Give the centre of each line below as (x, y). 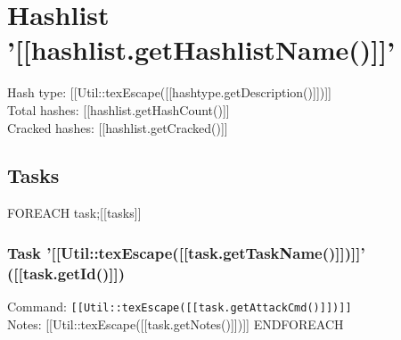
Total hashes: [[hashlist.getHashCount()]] (119, 109)
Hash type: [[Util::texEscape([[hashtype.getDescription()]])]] (170, 92)
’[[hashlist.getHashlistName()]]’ (201, 50)
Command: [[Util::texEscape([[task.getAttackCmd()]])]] (180, 307)
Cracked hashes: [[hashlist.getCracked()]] (118, 127)
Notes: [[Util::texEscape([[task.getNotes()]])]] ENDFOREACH (176, 323)
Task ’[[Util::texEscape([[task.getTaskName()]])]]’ (186, 252)
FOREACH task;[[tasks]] (74, 213)
